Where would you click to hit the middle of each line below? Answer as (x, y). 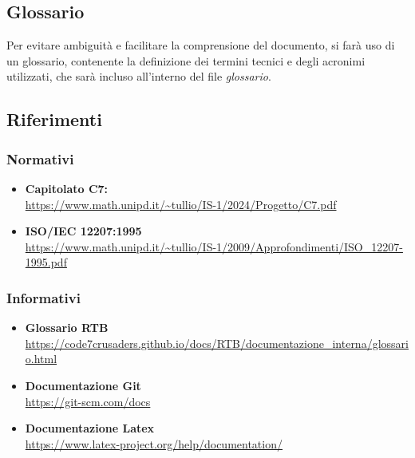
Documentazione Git (83, 385)
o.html (41, 359)
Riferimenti (54, 119)
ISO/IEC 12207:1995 (83, 231)
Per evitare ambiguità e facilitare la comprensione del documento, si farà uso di (201, 45)
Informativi (43, 297)
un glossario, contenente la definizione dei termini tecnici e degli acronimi (186, 60)
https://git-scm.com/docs (88, 401)
